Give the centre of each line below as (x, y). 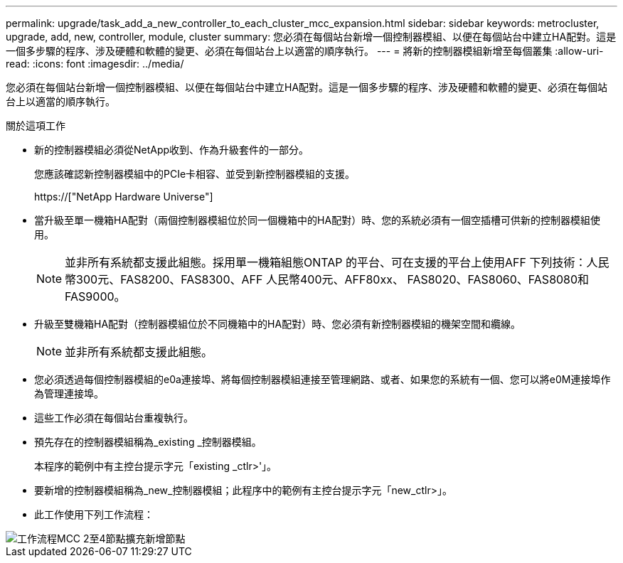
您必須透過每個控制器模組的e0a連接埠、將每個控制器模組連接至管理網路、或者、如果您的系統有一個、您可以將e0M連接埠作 (323, 379)
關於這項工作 (36, 125)
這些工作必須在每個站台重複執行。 (114, 418)
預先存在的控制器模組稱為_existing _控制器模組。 (148, 442)
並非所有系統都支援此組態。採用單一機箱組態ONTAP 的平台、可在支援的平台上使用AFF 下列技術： (326, 262)
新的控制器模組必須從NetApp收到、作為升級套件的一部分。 (172, 150)
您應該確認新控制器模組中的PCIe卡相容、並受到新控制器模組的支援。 (195, 174)
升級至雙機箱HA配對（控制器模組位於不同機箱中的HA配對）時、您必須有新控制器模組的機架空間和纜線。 (278, 324)
